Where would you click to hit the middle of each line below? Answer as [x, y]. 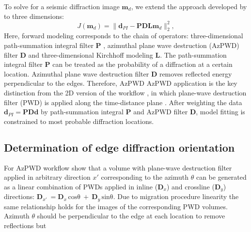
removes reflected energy [196, 73]
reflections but [25, 225]
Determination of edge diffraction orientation [119, 147]
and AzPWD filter [161, 112]
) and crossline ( [190, 186]
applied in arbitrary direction [47, 177]
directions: [19, 196]
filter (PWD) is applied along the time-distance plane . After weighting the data [123, 102]
